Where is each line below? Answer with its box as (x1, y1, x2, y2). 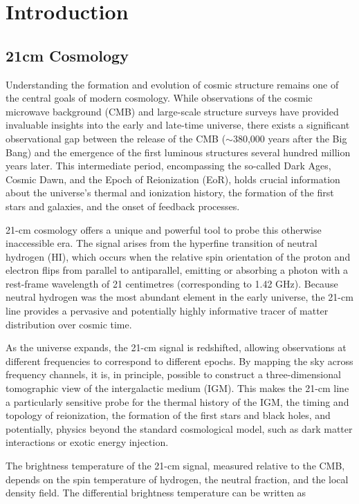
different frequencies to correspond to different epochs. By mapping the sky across (6, 353, 353, 368)
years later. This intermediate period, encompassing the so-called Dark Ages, (6, 158, 331, 173)
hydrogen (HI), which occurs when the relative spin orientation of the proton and (6, 249, 351, 263)
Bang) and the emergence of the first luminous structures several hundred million (6, 144, 351, 159)
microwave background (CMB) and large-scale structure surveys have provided (6, 104, 339, 118)
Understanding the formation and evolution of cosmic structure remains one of (6, 77, 339, 91)
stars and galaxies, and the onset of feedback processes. (6, 198, 240, 213)
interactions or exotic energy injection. (6, 435, 169, 449)
